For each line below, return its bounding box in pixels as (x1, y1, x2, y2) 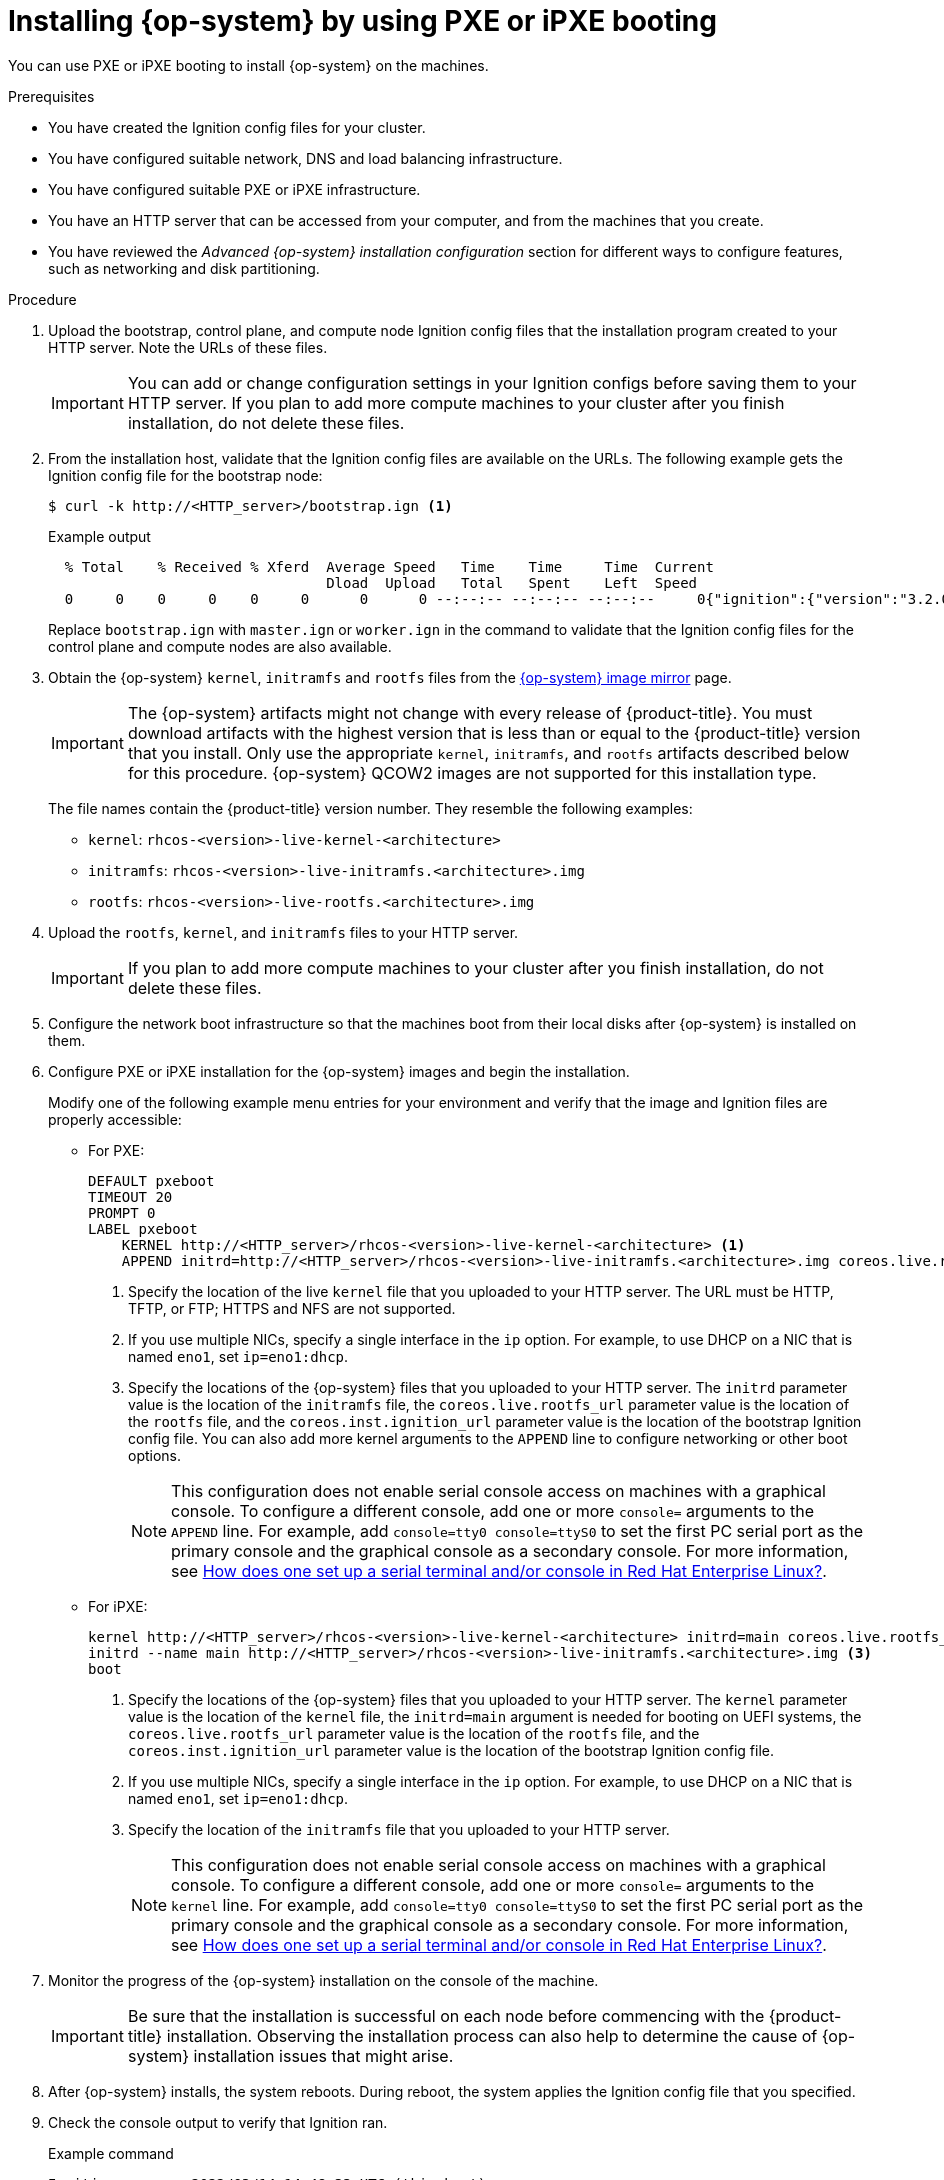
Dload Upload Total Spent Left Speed (326, 574, 698, 591)
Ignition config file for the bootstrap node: (48, 466, 323, 484)
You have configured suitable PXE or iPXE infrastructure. (48, 180, 421, 198)
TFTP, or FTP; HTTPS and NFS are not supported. (128, 1299, 456, 1317)
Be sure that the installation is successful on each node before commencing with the (127, 2005, 765, 2026)
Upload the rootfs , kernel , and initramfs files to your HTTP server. (48, 923, 519, 941)
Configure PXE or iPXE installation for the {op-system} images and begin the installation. (48, 1062, 630, 1080)
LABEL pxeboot (88, 1220, 198, 1237)
